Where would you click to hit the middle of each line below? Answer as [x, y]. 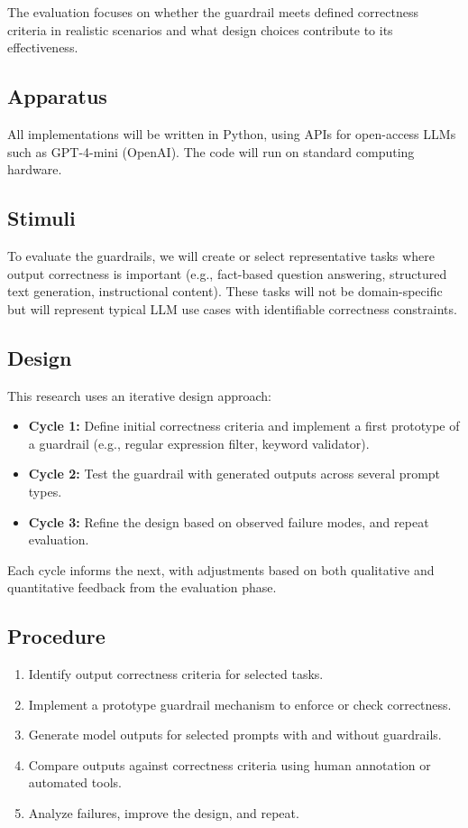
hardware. [35, 169]
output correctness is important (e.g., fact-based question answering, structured [227, 273]
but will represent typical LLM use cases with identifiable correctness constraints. [232, 308]
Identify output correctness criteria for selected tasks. [176, 674]
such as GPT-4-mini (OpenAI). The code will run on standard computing [211, 151]
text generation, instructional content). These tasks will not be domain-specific [225, 291]
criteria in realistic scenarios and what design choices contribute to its [200, 29]
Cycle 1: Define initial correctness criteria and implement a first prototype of [244, 426]
